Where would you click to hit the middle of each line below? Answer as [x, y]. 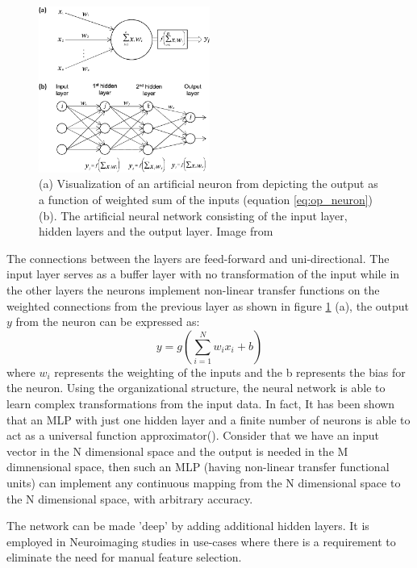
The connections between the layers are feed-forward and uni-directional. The [198, 258]
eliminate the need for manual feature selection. [124, 557]
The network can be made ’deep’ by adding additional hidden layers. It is [188, 526]
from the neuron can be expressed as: [108, 322]
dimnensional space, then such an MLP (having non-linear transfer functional [198, 467]
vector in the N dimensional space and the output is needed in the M [177, 451]
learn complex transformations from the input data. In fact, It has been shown [201, 404]
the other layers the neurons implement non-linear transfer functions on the [193, 290]
